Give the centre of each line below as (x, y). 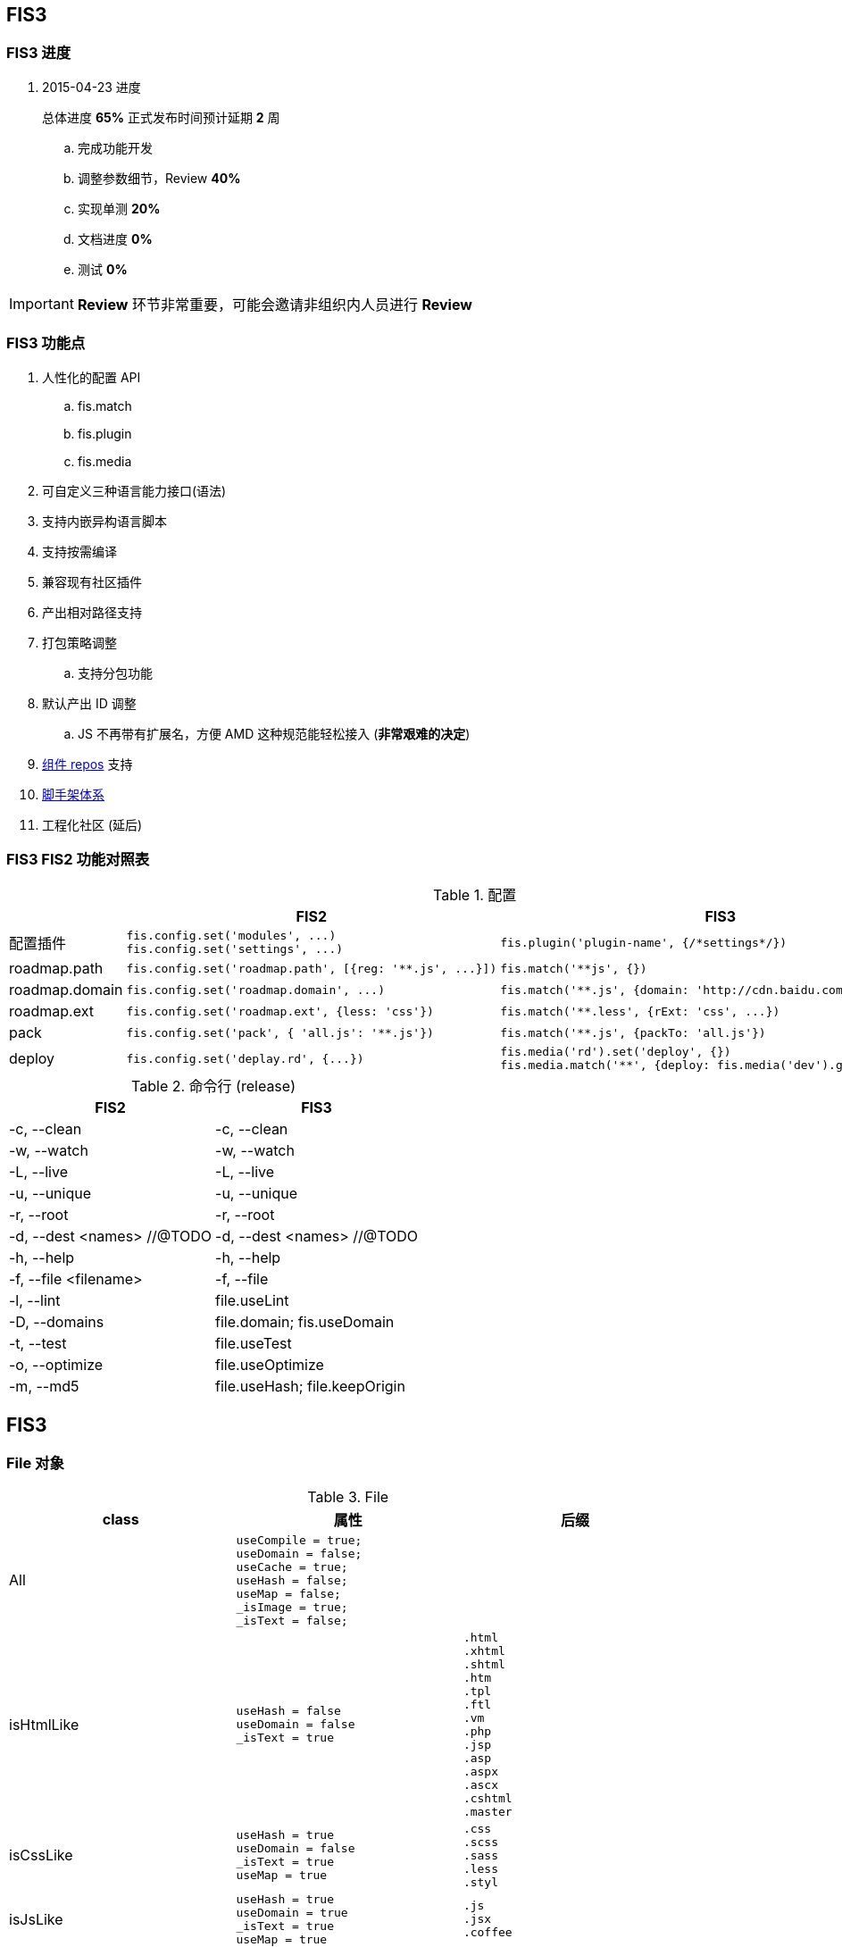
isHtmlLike (44, 1724)
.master (488, 1811)
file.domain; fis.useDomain (305, 1322)
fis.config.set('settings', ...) (235, 949)
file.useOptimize (270, 1365)
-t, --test (38, 1344)
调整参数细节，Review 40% (159, 178)
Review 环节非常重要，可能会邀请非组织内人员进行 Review (275, 304)
